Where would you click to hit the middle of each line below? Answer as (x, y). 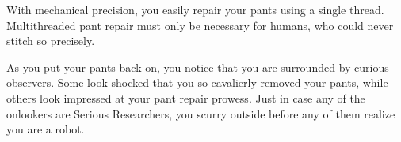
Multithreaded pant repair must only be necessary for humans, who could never (200, 25)
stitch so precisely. (51, 41)
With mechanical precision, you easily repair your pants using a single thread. (195, 9)
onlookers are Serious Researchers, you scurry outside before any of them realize (201, 113)
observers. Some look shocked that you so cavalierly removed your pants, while (197, 82)
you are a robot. (46, 129)
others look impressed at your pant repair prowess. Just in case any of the (186, 97)
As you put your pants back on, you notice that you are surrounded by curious (198, 67)
